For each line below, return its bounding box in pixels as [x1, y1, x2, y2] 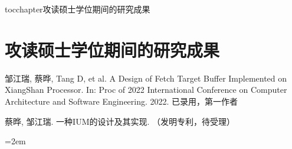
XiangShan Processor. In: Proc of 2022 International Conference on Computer [5, 83, 287, 96]
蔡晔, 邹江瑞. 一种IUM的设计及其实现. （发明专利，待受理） [5, 115, 235, 127]
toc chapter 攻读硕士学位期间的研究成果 [5, 3, 150, 15]
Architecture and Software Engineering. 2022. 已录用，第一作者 [5, 95, 238, 107]
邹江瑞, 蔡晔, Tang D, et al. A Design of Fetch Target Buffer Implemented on [5, 72, 287, 84]
